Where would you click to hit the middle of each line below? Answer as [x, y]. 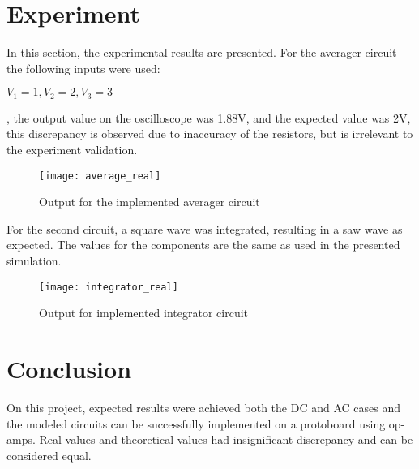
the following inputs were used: [83, 68]
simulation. [34, 260]
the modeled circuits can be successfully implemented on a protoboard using [196, 423]
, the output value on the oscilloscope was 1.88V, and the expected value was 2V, [209, 117]
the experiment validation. [72, 149]
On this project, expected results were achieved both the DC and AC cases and [203, 407]
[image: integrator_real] [109, 287]
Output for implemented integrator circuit [144, 313]
